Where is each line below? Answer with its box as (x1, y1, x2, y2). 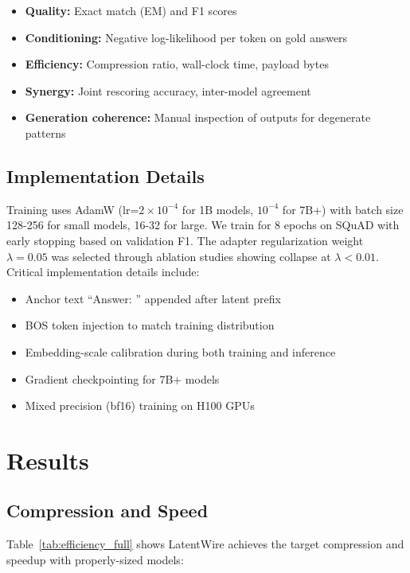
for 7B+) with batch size (282, 201, 404, 217)
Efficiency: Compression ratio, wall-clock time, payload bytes (25, 56, 329, 72)
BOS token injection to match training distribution (25, 317, 275, 333)
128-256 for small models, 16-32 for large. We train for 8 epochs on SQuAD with (6, 216, 400, 233)
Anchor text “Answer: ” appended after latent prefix (25, 290, 281, 306)
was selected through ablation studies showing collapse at (51, 248, 331, 264)
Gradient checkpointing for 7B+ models (25, 370, 220, 387)
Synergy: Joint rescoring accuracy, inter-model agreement (25, 82, 311, 99)
